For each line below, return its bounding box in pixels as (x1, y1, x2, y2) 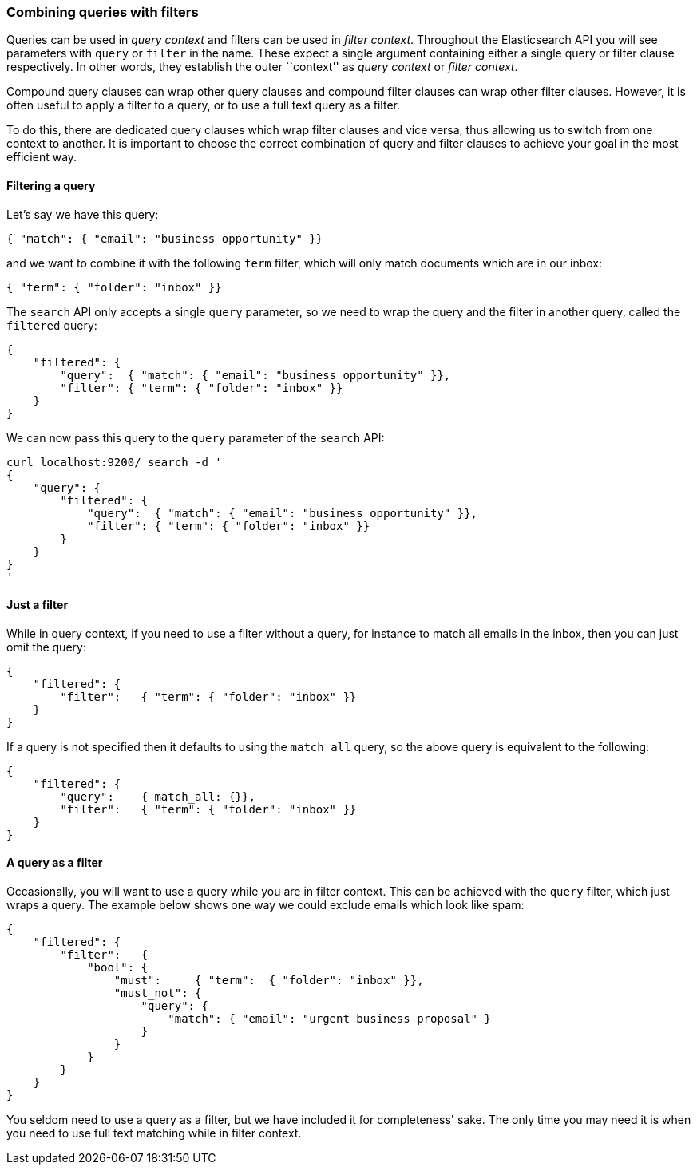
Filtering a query (6, 178, 96, 192)
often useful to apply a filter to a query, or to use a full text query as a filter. (6, 98, 401, 113)
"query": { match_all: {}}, (60, 789, 255, 803)
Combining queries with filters (6, 4, 199, 20)
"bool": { (87, 961, 149, 975)
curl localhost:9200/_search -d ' (6, 455, 222, 469)
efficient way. (6, 150, 77, 164)
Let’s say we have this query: (6, 207, 159, 221)
